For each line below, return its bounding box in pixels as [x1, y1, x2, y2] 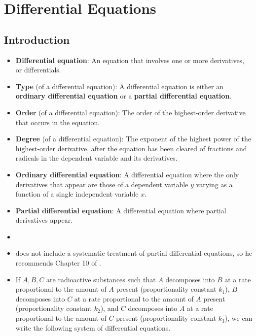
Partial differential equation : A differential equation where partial [15, 205, 226, 215]
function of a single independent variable [15, 189, 139, 199]
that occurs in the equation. [15, 117, 100, 127]
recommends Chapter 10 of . [15, 258, 102, 268]
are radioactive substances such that [46, 274, 156, 284]
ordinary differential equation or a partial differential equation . [15, 91, 232, 101]
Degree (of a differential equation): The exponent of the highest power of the [15, 134, 251, 144]
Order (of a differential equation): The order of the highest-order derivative [15, 107, 246, 117]
